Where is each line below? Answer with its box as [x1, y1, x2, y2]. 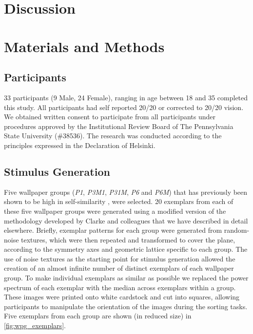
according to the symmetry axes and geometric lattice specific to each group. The [4, 244, 248, 254]
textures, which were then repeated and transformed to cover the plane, [21, 234, 235, 244]
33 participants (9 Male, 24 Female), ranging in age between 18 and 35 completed [4, 92, 248, 102]
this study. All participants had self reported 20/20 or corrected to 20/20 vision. [4, 102, 244, 112]
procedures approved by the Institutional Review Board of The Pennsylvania [4, 121, 234, 131]
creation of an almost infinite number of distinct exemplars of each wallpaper [4, 263, 234, 273]
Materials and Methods [4, 36, 165, 56]
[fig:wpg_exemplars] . [4, 320, 66, 331]
